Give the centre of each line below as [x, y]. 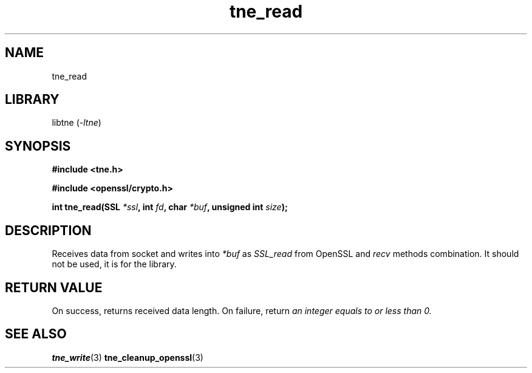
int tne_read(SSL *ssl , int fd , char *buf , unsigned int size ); [170, 207]
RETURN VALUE [54, 287]
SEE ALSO [36, 334]
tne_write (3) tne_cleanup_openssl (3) [128, 357]
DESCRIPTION [48, 230]
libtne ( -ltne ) [77, 123]
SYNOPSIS [38, 146]
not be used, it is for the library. [114, 264]
